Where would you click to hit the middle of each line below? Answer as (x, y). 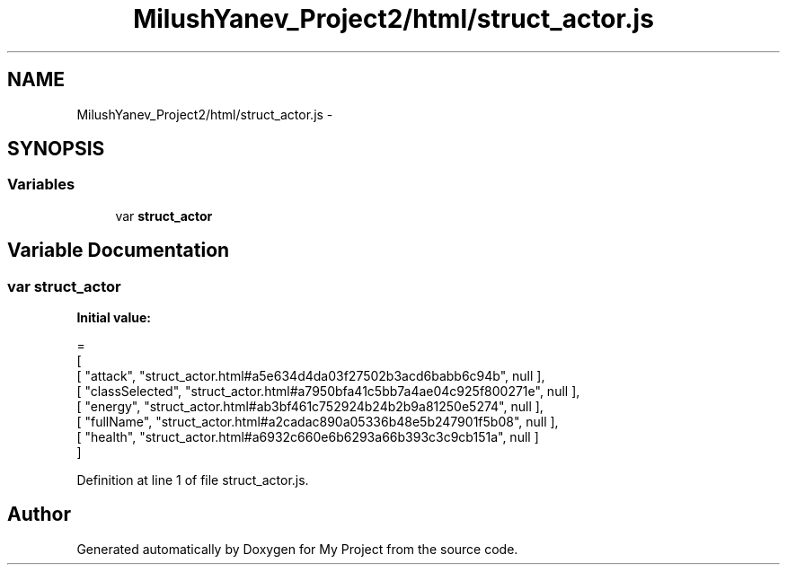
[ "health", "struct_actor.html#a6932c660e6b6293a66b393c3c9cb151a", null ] (308, 437)
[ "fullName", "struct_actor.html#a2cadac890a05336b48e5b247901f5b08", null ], (318, 422)
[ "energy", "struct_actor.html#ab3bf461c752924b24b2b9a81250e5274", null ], (310, 407)
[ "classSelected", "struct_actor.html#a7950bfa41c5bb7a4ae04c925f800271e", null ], (328, 392)
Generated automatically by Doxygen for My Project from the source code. (297, 549)
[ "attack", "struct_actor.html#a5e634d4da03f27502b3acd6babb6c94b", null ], (311, 376)
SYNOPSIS (56, 149)
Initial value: (114, 318)
